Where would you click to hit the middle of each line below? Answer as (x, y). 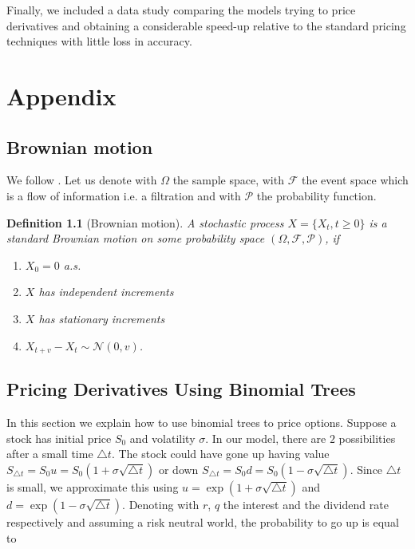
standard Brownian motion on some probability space (136, 238)
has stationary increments (102, 318)
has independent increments (106, 292)
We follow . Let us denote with (82, 180)
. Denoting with (161, 504)
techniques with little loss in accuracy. (99, 41)
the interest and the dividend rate (306, 504)
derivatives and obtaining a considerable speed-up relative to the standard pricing (206, 25)
